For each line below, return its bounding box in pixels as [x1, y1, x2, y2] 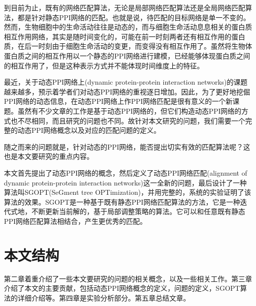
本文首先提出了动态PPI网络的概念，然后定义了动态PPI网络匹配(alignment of [4, 167, 247, 178]
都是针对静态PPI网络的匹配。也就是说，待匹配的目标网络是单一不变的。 [17, 12, 251, 22]
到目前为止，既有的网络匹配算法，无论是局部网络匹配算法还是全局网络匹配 [4, 2, 245, 12]
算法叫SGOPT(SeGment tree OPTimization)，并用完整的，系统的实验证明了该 [4, 187, 251, 197]
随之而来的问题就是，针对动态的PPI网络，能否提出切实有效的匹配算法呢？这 [4, 141, 251, 152]
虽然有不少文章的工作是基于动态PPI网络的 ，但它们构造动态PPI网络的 [17, 105, 242, 116]
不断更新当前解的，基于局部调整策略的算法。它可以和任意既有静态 [31, 206, 245, 216]
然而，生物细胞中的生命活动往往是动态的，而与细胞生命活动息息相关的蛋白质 [4, 22, 252, 32]
